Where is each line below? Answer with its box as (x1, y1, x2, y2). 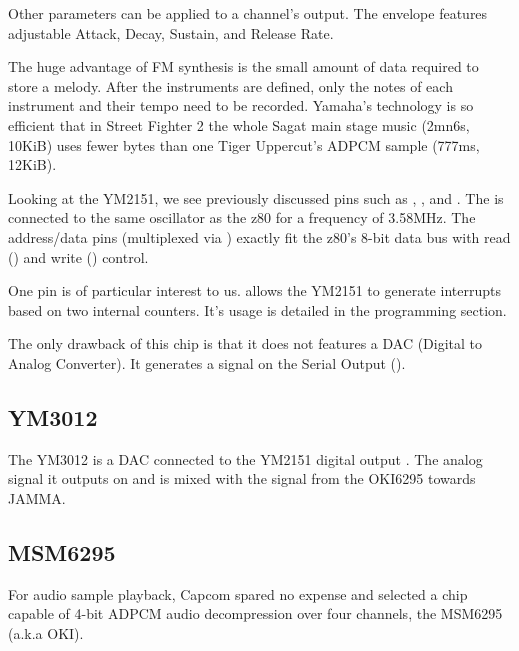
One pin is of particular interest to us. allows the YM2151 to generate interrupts (8, 280, 501, 301)
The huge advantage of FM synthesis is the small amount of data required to (8, 56, 479, 77)
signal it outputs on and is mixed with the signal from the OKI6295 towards (8, 468, 476, 489)
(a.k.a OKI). (8, 622, 84, 643)
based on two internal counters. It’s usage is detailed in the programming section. (8, 299, 507, 320)
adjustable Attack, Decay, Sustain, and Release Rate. (8, 22, 334, 43)
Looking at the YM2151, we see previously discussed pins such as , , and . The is (8, 187, 504, 208)
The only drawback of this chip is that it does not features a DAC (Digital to (8, 333, 483, 354)
